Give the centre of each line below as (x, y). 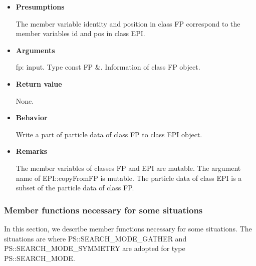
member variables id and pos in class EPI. (80, 33)
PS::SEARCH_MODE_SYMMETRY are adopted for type (95, 248)
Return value (39, 83)
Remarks (31, 151)
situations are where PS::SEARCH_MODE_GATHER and (95, 238)
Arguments (35, 50)
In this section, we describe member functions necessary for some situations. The (128, 228)
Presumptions (40, 7)
